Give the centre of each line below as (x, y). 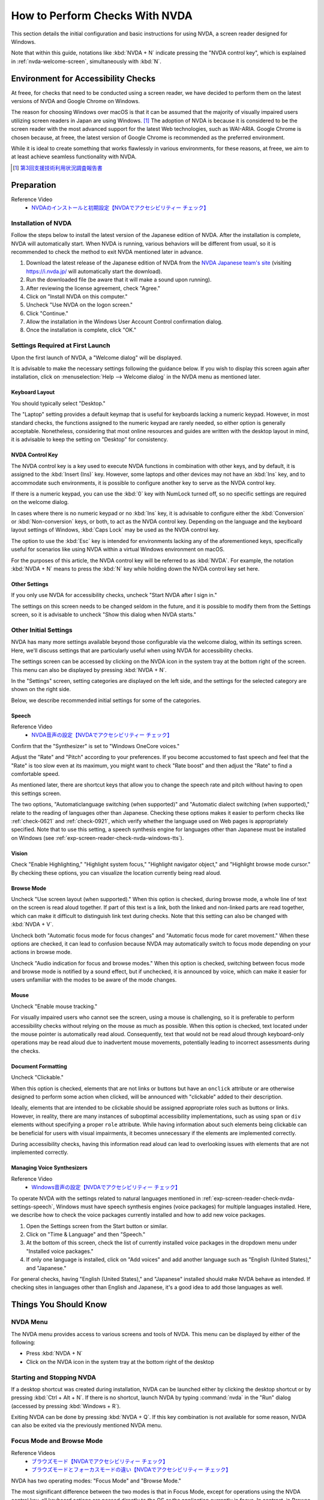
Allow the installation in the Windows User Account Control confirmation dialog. (124, 322)
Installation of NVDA (41, 223)
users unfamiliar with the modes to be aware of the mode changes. (94, 980)
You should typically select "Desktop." (58, 403)
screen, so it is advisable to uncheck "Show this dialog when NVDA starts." (103, 614)
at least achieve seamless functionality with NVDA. (74, 157)
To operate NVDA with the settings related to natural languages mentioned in (106, 1198)
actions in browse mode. (41, 952)
